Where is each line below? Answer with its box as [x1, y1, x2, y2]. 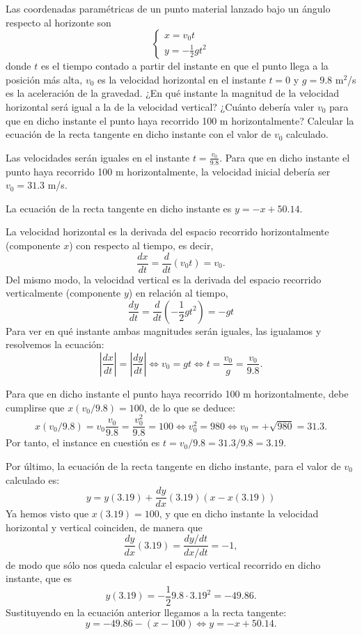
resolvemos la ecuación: [6, 337, 104, 352]
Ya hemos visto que [6, 506, 89, 521]
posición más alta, [6, 72, 83, 86]
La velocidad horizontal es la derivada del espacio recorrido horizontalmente [6, 224, 329, 239]
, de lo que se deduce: [143, 400, 235, 414]
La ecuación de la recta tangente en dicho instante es [6, 201, 232, 215]
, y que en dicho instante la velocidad [159, 506, 319, 521]
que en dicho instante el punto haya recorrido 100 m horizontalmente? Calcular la [6, 113, 354, 127]
